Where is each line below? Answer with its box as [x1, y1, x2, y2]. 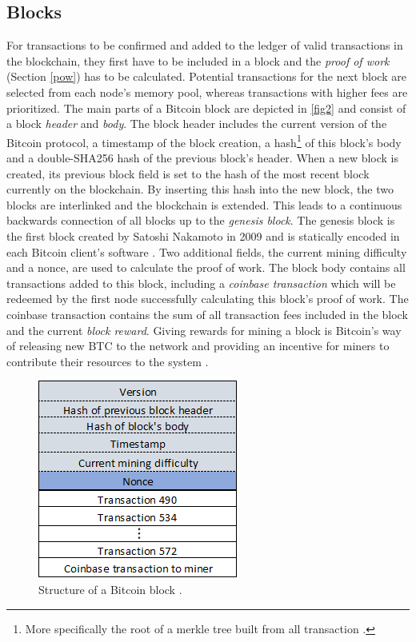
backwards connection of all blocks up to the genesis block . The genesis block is [6, 212, 395, 229]
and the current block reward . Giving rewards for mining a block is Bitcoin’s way [6, 321, 402, 338]
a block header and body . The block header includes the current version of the [6, 115, 387, 132]
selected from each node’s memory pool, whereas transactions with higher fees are [6, 83, 408, 100]
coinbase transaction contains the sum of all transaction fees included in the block [6, 305, 408, 322]
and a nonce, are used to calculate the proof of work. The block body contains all [6, 259, 406, 276]
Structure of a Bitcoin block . [38, 580, 182, 597]
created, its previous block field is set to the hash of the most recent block [6, 165, 370, 181]
